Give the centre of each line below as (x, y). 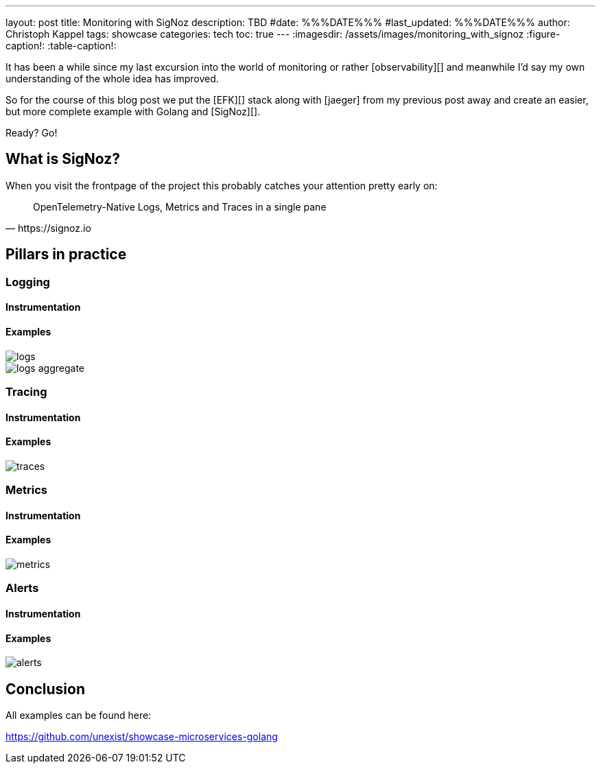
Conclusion (46, 689)
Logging (28, 282)
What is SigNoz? (63, 159)
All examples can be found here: (79, 715)
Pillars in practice (66, 255)
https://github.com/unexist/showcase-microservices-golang (142, 736)
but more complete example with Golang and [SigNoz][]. (133, 111)
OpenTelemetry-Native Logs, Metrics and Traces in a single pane (180, 206)
